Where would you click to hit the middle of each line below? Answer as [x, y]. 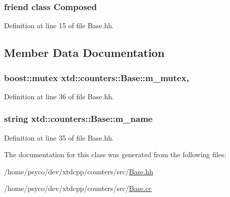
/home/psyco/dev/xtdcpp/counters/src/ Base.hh [79, 171]
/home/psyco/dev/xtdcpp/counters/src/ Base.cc [78, 188]
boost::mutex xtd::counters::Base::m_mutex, [97, 77]
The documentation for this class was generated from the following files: [115, 154]
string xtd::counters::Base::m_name [78, 119]
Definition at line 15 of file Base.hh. [59, 25]
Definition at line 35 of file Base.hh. [59, 137]
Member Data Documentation [84, 53]
